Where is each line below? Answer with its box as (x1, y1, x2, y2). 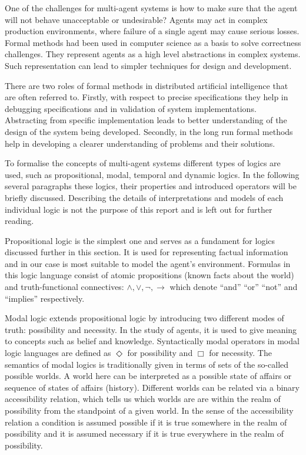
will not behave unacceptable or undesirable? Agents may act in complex (5, 13, 268, 25)
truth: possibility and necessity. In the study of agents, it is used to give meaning (5, 323, 297, 335)
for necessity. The (209, 347, 272, 359)
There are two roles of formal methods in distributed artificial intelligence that (5, 79, 288, 91)
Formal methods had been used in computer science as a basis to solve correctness (5, 36, 301, 48)
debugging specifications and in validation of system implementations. (5, 102, 257, 114)
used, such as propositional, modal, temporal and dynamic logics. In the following (5, 168, 300, 180)
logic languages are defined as (5, 347, 111, 359)
